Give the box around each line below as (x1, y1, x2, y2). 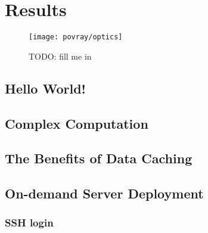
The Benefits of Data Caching (5, 149, 193, 167)
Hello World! (5, 79, 86, 97)
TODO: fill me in (29, 49, 92, 62)
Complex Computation (5, 114, 148, 132)
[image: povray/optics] (29, 33, 123, 42)
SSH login (5, 215, 54, 230)
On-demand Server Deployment (5, 184, 204, 203)
